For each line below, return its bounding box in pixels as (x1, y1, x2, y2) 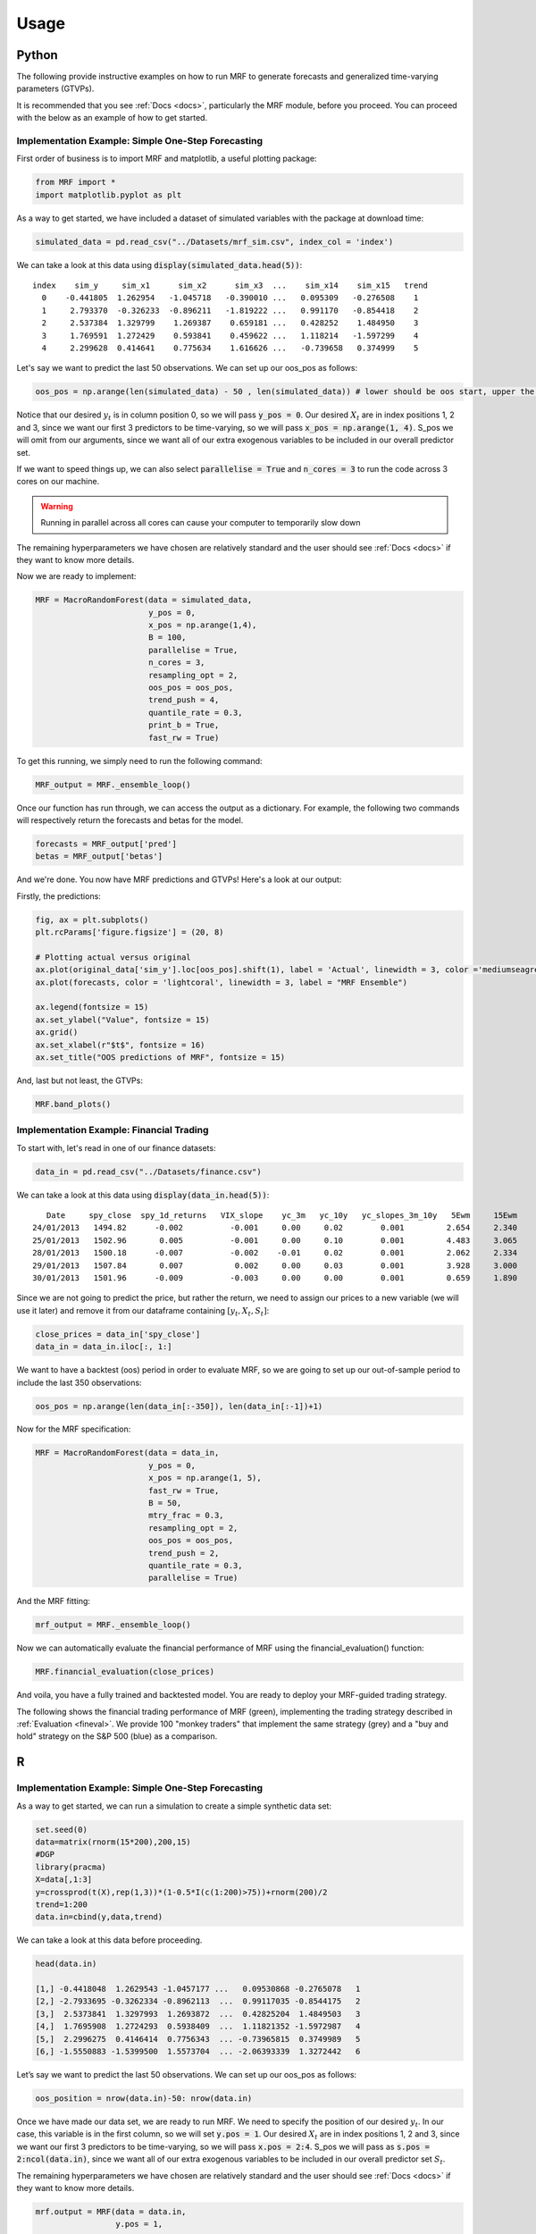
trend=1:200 (35, 1899, 88, 1910)
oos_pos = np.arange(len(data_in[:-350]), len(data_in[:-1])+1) (35, 1401, 323, 1411)
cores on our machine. (16, 476, 100, 487)
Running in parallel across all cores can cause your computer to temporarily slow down (40, 517, 361, 528)
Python (16, 47, 58, 63)
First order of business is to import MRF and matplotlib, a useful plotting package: (16, 153, 317, 164)
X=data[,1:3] (35, 1875, 93, 1885)
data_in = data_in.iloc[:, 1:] (35, 1341, 173, 1352)
